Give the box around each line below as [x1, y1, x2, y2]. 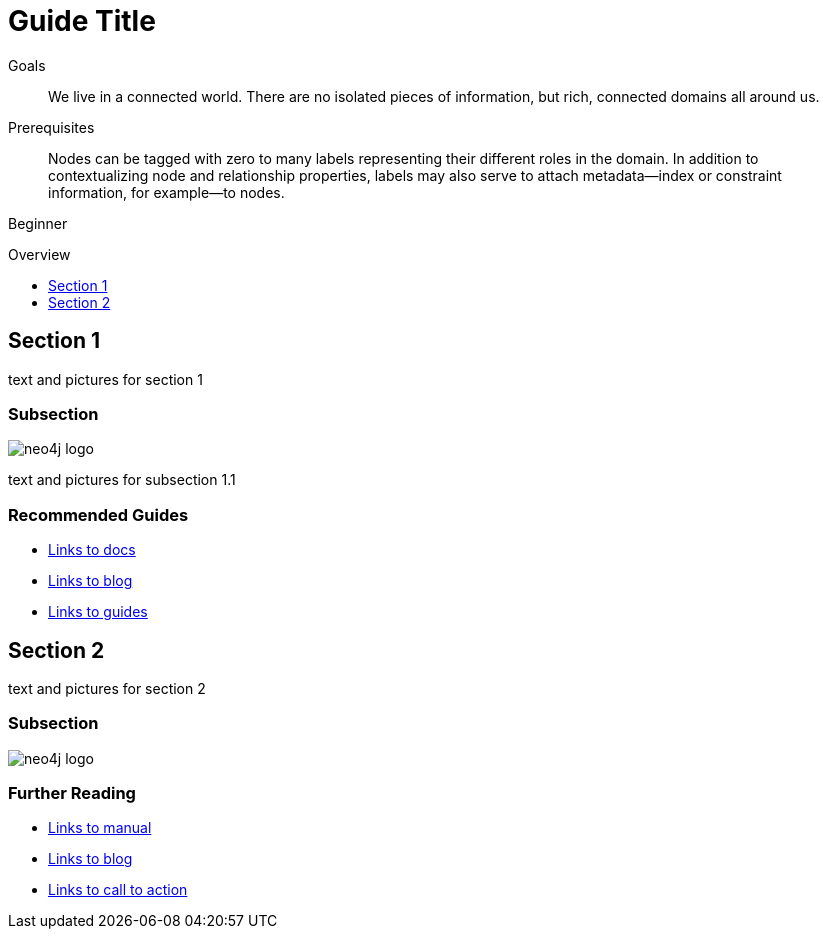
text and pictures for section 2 [8, 679, 206, 697]
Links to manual [48, 819, 152, 837]
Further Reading [8, 783, 136, 804]
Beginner [8, 214, 68, 232]
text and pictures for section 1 [8, 370, 203, 388]
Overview [8, 245, 71, 263]
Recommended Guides [8, 504, 189, 525]
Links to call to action [48, 881, 188, 899]
